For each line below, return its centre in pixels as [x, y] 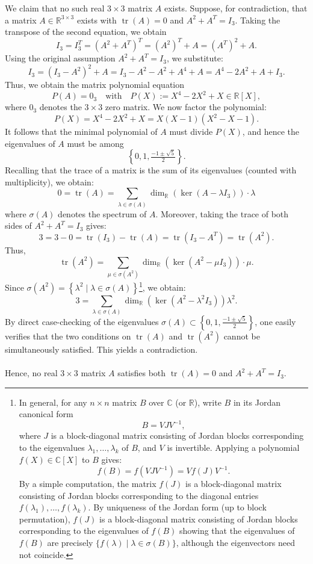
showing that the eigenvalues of [237, 531]
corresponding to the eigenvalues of [84, 531]
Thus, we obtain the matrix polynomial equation [95, 85]
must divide [191, 132]
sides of [18, 225]
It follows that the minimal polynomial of [81, 132]
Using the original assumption [60, 58]
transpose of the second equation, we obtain [86, 32]
